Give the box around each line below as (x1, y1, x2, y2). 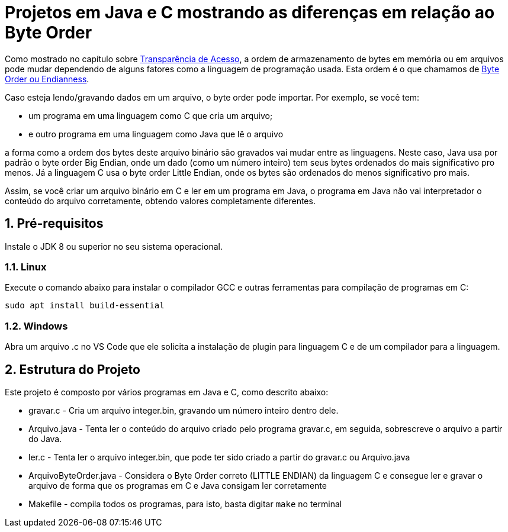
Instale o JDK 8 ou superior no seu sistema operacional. (5, 241, 223, 252)
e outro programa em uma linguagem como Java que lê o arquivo (28, 128, 284, 139)
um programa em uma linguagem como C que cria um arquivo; (28, 110, 273, 121)
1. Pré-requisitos (5, 216, 104, 231)
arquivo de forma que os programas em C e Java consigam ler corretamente (28, 480, 327, 491)
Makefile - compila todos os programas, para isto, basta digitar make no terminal (28, 498, 342, 509)
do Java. (28, 433, 62, 444)
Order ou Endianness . (5, 73, 89, 84)
